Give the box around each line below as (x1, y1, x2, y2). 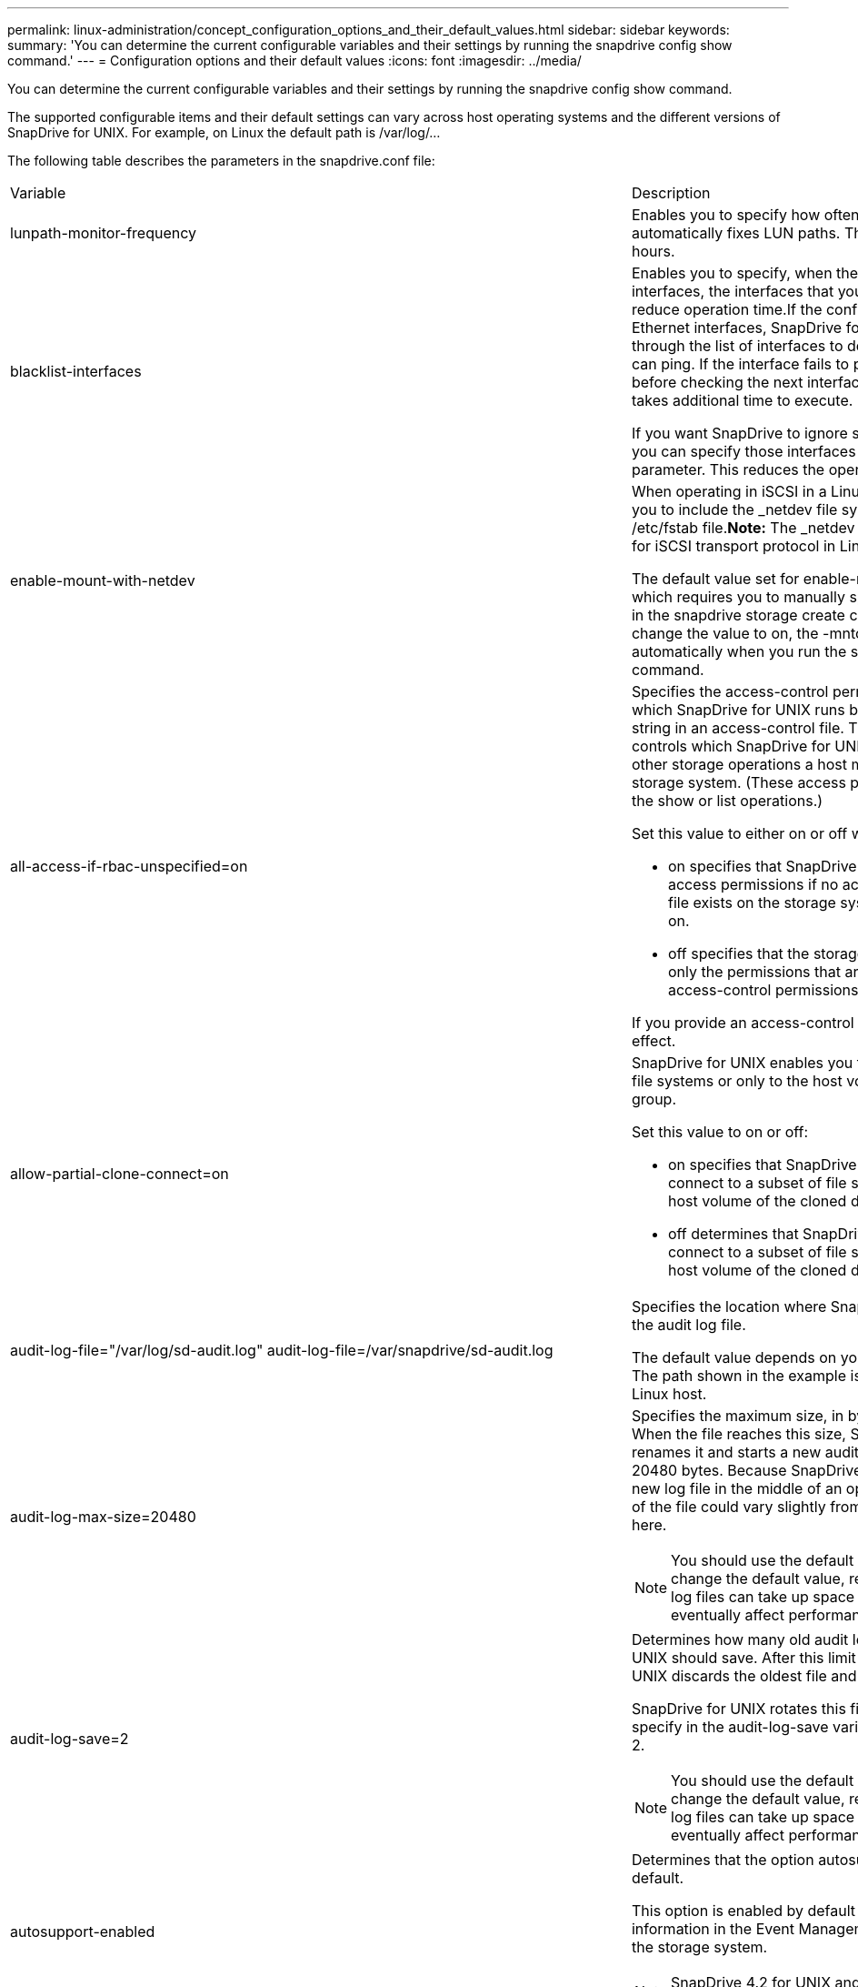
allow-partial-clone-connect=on (10, 1165, 229, 1183)
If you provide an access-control (631, 1014, 854, 1032)
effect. (631, 1032, 676, 1050)
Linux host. (631, 1385, 707, 1403)
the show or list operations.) (631, 792, 823, 810)
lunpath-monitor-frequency (10, 224, 197, 242)
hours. (631, 242, 675, 260)
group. (631, 1090, 676, 1108)
